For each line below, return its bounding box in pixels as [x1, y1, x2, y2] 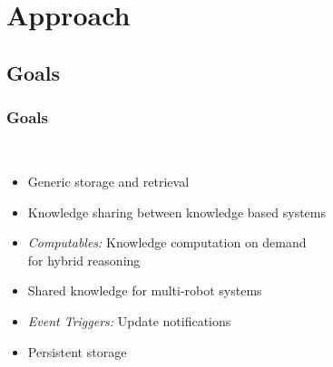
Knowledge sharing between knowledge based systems [27, 202, 327, 221]
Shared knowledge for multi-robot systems [27, 281, 262, 300]
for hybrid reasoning [27, 250, 141, 269]
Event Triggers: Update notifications [27, 311, 231, 330]
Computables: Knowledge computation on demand [27, 233, 307, 252]
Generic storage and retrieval [27, 171, 190, 190]
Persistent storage [27, 342, 127, 361]
